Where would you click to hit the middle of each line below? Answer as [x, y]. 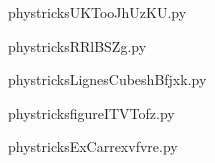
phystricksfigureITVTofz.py [91, 112]
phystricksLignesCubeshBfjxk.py [107, 79]
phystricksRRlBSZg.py [77, 45]
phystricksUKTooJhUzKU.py [97, 12]
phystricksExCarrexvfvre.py [93, 146]
